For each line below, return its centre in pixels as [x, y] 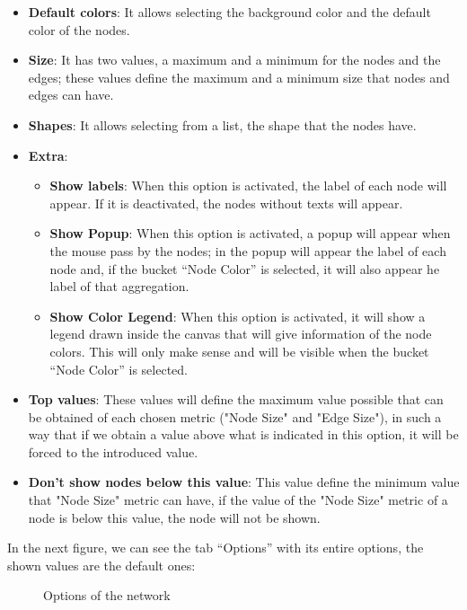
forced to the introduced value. [113, 451]
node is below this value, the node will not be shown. [174, 517]
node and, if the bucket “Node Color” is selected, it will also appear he [245, 268]
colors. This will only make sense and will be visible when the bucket [239, 351]
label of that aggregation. [119, 286]
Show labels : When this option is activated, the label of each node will [248, 186]
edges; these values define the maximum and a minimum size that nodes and [239, 77]
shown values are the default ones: [101, 565]
